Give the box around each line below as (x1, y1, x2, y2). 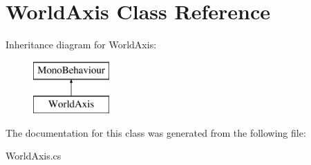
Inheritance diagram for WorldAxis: (6, 37, 157, 52)
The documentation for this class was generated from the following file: (6, 125, 306, 139)
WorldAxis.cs (6, 148, 62, 163)
